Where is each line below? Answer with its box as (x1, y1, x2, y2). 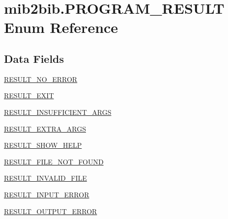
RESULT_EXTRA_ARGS (4, 123, 86, 134)
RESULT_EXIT (4, 90, 54, 101)
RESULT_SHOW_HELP (4, 140, 82, 150)
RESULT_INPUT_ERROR (4, 189, 89, 199)
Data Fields (4, 51, 64, 66)
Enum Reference (4, 17, 118, 37)
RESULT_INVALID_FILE (4, 173, 87, 183)
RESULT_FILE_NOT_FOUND (4, 156, 104, 166)
